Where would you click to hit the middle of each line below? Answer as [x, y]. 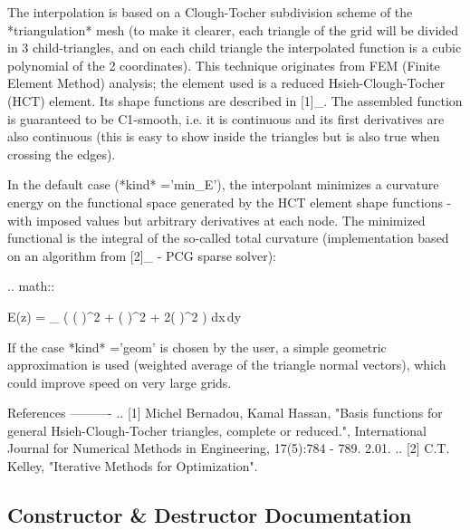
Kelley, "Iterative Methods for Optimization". [133, 466]
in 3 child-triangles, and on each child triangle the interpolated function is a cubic [235, 48]
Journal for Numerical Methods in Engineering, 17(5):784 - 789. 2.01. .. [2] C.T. [229, 448]
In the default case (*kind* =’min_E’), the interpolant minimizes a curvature [223, 184]
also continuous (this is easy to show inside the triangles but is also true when [224, 136]
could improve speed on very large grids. [120, 382]
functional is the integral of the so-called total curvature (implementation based [228, 238]
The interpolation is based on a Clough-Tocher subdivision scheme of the [210, 12]
